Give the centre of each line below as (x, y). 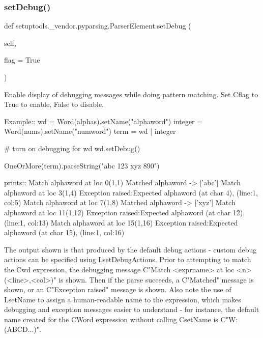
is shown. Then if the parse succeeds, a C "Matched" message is (156, 279)
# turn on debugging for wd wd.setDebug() (72, 148)
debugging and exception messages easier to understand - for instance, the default (132, 309)
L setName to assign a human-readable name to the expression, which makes (123, 299)
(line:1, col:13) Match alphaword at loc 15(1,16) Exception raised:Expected (121, 222)
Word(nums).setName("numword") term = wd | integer (90, 131)
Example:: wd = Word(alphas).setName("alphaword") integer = (104, 121)
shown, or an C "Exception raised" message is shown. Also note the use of (118, 289)
